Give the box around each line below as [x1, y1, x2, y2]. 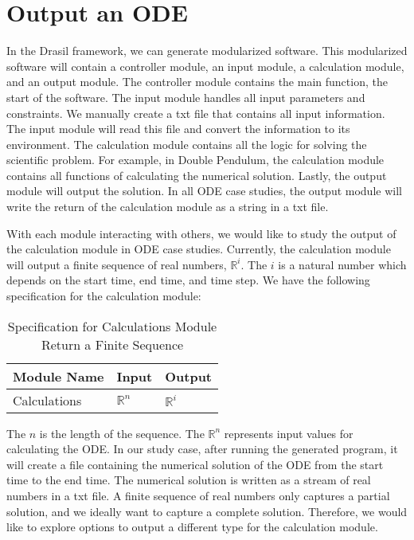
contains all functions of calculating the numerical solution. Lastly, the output [6, 166, 387, 183]
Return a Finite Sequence [41, 335, 184, 354]
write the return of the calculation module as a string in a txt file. [6, 198, 329, 215]
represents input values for [224, 425, 353, 441]
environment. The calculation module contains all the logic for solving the [6, 135, 367, 152]
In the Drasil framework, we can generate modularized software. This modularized [6, 42, 408, 59]
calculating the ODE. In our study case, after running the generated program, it [6, 440, 398, 457]
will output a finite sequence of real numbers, [6, 256, 227, 272]
